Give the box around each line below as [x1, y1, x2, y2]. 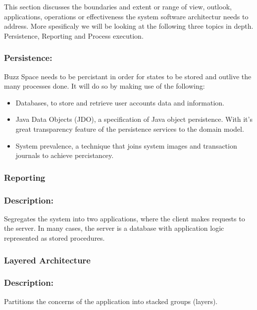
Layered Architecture [4, 254, 91, 266]
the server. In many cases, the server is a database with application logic [4, 223, 224, 233]
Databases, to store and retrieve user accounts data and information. [15, 97, 224, 107]
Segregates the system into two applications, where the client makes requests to [4, 213, 245, 223]
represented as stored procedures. [4, 233, 105, 243]
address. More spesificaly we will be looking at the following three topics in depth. [4, 21, 254, 31]
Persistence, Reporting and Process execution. [4, 30, 144, 41]
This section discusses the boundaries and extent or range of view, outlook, [4, 1, 232, 11]
